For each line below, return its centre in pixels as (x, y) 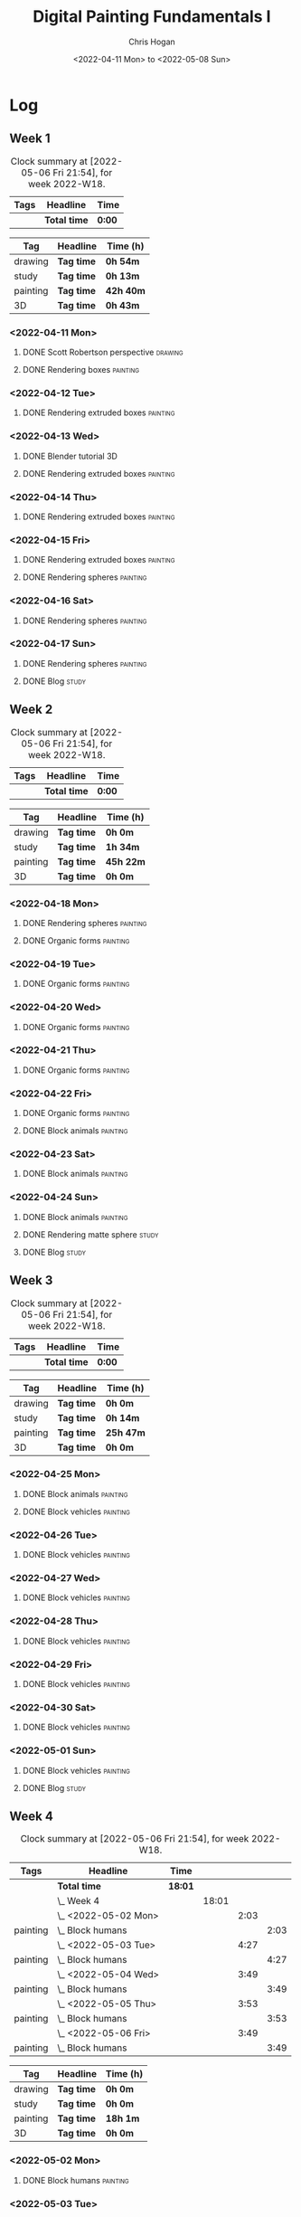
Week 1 (30, 139)
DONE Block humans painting (75, 2180)
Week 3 (31, 1280)
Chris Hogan (152, 42)
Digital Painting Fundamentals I (152, 17)
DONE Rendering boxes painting (81, 370)
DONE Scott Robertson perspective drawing (103, 352)
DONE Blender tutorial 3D (70, 456)
